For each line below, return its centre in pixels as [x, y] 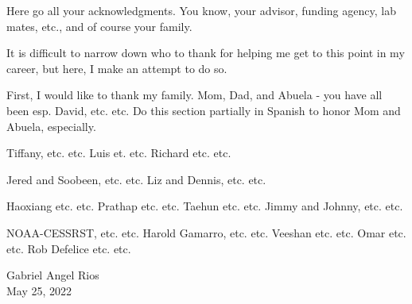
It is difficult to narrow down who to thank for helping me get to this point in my [206, 53]
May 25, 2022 [39, 290]
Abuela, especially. [51, 126]
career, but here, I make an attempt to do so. [117, 68]
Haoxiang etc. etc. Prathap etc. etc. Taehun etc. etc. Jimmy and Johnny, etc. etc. [205, 206]
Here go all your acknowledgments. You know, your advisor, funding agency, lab [201, 10]
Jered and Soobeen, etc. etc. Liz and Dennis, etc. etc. [136, 179]
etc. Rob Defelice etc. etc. [69, 248]
